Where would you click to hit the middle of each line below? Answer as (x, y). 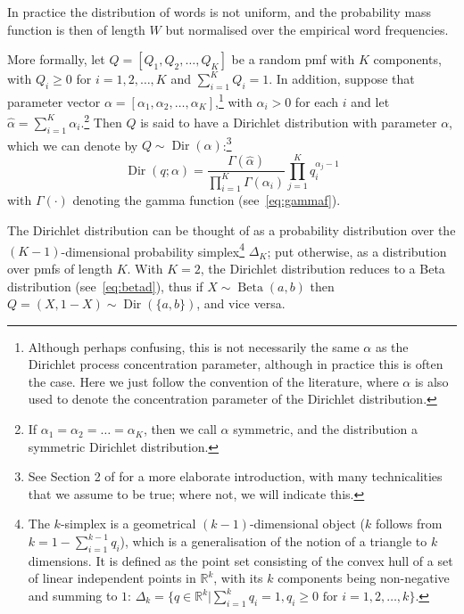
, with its (238, 578)
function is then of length (76, 29)
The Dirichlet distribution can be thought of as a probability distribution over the (232, 230)
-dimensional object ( (307, 524)
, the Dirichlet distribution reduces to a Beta (323, 268)
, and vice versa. (241, 303)
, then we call (180, 429)
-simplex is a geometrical (128, 524)
